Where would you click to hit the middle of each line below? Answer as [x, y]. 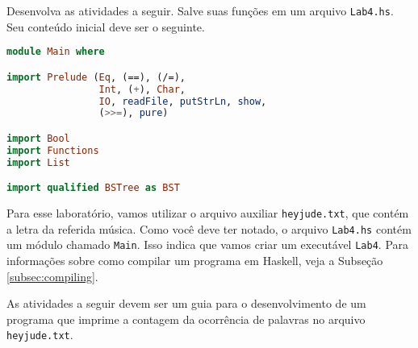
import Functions [53, 150]
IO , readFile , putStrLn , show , [183, 101]
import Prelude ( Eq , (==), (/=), [96, 77]
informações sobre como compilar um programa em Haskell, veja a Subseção [195, 261]
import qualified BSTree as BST [93, 188]
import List [38, 162]
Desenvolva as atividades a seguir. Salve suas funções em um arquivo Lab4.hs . [200, 10]
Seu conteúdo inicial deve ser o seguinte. [106, 26]
